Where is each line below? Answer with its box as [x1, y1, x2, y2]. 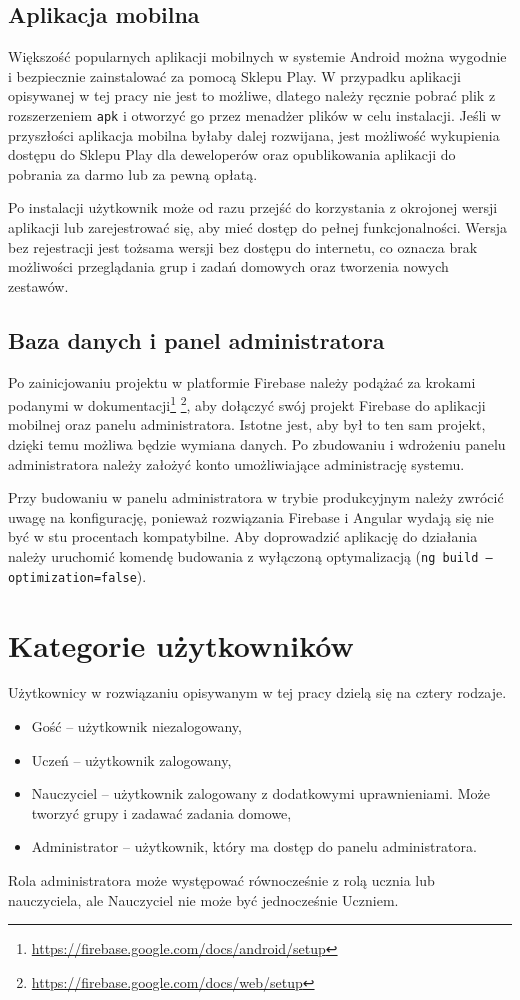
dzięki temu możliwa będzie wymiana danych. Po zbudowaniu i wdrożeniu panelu [8, 434, 506, 455]
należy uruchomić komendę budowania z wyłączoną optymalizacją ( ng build [8, 546, 479, 566]
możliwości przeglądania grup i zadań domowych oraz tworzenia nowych [8, 256, 449, 277]
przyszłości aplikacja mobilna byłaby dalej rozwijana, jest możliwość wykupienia [8, 124, 500, 145]
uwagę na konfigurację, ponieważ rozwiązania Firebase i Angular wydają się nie [8, 506, 494, 527]
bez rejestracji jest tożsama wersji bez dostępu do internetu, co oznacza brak [8, 236, 478, 257]
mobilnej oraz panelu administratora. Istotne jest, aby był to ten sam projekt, [8, 414, 486, 435]
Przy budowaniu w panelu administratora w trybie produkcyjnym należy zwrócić [8, 487, 504, 508]
